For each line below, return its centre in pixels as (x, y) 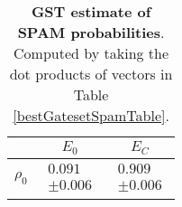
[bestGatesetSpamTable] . (91, 115)
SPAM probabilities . (91, 32)
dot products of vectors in (91, 74)
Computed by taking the (91, 53)
